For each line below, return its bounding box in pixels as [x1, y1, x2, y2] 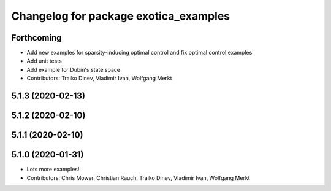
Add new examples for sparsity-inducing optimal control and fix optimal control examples [26, 49, 253, 57]
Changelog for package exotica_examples [11, 9, 230, 23]
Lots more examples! [26, 166, 80, 173]
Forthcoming [11, 33, 62, 43]
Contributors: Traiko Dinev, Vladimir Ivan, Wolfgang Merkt [26, 74, 172, 82]
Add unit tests [26, 57, 63, 64]
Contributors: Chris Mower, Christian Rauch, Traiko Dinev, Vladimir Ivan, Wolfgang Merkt [26, 174, 251, 181]
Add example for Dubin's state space [26, 66, 121, 73]
